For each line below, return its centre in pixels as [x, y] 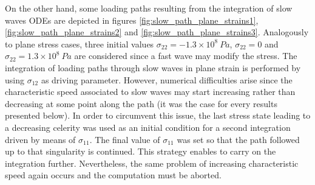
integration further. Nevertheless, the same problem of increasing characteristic [152, 163]
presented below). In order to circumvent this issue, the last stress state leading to [158, 115]
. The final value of [125, 139]
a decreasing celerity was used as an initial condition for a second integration [148, 127]
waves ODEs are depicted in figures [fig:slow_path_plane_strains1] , [132, 20]
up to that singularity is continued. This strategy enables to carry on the [141, 151]
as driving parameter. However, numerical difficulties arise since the [167, 79]
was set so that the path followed [238, 139]
